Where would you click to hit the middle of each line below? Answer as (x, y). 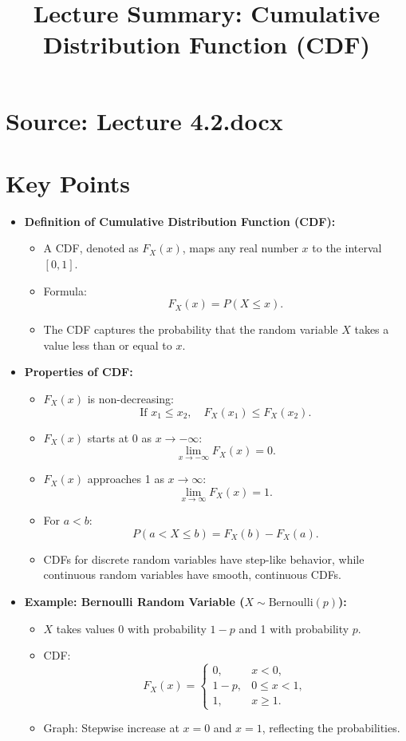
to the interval (347, 248)
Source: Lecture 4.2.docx (144, 120)
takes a (372, 329)
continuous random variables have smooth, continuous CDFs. (193, 575)
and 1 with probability (294, 628)
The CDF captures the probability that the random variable (191, 329)
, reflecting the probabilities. (331, 728)
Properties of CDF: (79, 372)
